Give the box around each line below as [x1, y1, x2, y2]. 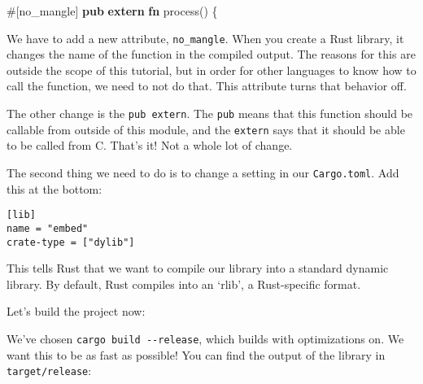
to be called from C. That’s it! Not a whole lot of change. [7, 137, 293, 154]
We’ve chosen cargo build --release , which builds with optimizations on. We [7, 329, 404, 347]
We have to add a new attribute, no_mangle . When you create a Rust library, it [7, 29, 404, 46]
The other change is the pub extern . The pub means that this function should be [7, 105, 413, 122]
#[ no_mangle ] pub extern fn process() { [7, 2, 218, 19]
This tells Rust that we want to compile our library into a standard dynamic [7, 260, 389, 277]
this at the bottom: [7, 180, 102, 197]
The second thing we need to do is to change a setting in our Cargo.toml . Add [7, 164, 399, 181]
